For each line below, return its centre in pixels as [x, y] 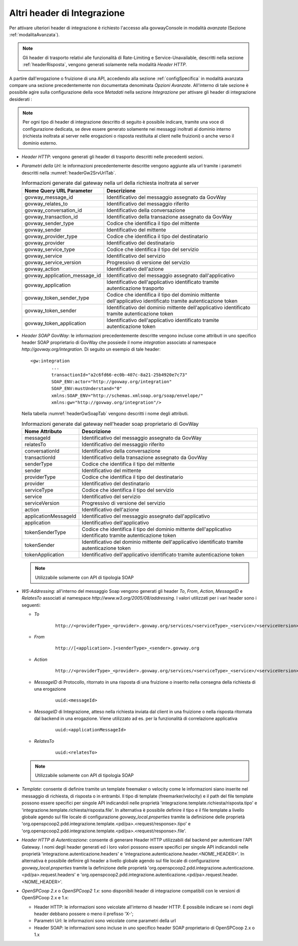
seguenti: [31, 605]
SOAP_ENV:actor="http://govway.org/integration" [112, 382]
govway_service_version [53, 262]
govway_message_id [49, 197]
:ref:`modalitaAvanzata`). [34, 34]
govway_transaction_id [51, 217]
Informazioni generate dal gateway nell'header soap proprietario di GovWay [110, 424]
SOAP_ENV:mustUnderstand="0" [87, 389]
